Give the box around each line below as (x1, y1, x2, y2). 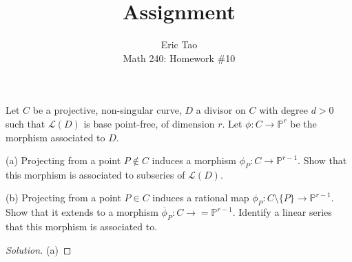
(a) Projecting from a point (6, 153, 121, 168)
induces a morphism (152, 153, 236, 168)
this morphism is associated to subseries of (6, 167, 185, 181)
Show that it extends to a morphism (6, 205, 158, 219)
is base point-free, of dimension (83, 116, 215, 130)
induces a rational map (152, 190, 249, 205)
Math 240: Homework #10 (123, 50, 236, 65)
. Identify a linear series (232, 205, 332, 219)
